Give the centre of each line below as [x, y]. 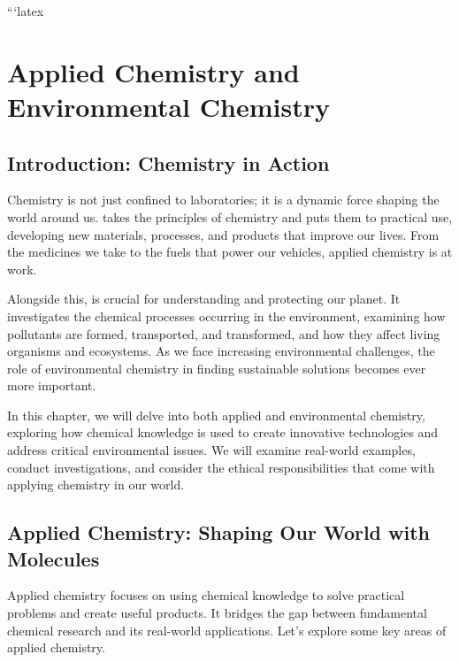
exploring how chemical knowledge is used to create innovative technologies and [223, 432]
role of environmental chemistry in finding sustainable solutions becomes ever [217, 368]
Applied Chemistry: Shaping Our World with [219, 532]
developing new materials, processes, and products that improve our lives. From [223, 234]
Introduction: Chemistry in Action [168, 162]
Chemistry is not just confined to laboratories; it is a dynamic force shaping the [223, 200]
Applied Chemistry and [153, 71]
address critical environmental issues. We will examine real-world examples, [211, 450]
